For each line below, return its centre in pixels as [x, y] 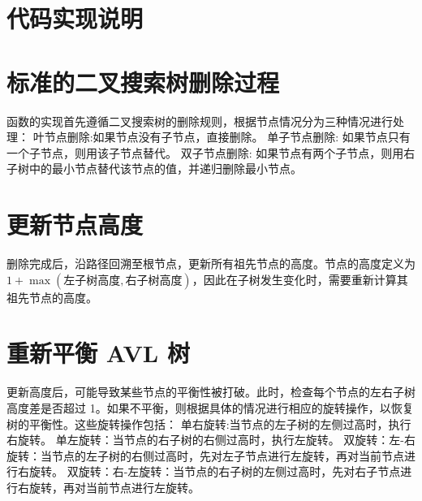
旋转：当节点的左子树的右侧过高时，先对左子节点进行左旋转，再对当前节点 [205, 455]
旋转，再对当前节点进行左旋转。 [114, 487]
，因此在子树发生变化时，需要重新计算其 [300, 279]
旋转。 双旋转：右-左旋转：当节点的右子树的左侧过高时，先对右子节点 [215, 471]
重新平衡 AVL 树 [98, 353]
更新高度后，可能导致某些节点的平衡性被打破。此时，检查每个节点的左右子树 [211, 392]
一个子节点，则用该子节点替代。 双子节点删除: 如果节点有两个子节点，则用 [205, 152]
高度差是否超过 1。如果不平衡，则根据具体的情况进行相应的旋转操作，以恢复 [210, 407]
